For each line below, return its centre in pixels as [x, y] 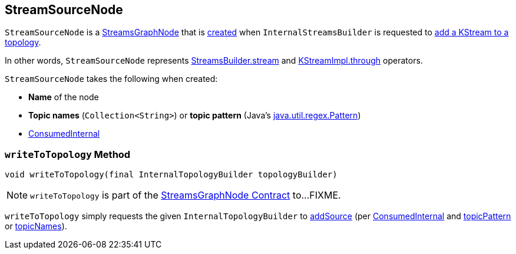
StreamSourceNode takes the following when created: [111, 79]
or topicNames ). [36, 226]
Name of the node [64, 97]
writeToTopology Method [68, 154]
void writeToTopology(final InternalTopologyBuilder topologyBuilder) [171, 175]
